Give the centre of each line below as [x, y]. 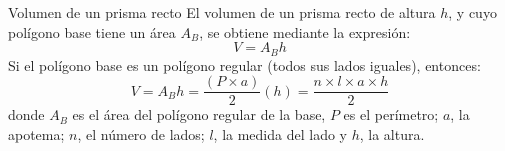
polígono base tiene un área [92, 31]
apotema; [36, 133]
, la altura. [392, 133]
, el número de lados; [141, 133]
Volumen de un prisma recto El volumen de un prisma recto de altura [222, 12]
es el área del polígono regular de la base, [199, 114]
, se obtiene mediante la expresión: [305, 31]
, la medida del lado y [280, 133]
